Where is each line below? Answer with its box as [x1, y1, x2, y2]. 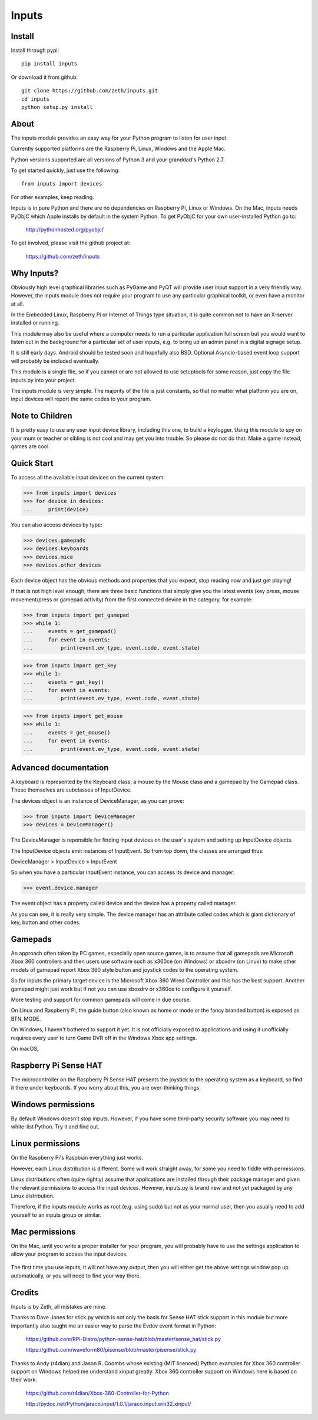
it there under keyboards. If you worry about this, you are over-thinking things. [11, 1084, 201, 1091]
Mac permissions [11, 1227, 76, 1237]
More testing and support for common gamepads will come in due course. [11, 996, 191, 1003]
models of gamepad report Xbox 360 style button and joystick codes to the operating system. [11, 966, 238, 973]
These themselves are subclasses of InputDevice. [11, 786, 132, 793]
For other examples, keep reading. [11, 193, 94, 200]
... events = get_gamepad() [23, 628, 117, 635]
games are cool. [11, 443, 50, 450]
